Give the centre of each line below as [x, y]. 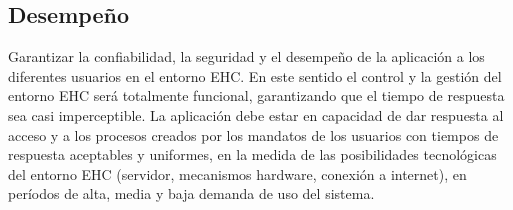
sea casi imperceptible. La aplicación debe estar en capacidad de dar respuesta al [256, 114]
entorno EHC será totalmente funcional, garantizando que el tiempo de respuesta [256, 95]
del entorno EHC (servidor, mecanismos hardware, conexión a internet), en [237, 173]
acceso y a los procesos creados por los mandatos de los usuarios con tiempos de [253, 134]
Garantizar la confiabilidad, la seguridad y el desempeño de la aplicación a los [246, 56]
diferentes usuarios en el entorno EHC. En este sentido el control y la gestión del [255, 75]
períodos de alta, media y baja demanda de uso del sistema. [191, 193]
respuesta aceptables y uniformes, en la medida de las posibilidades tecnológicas [252, 154]
